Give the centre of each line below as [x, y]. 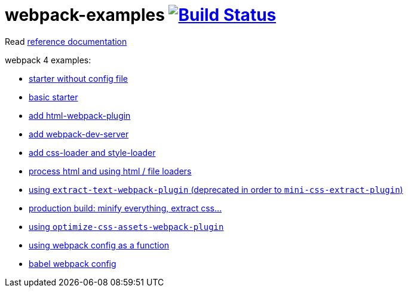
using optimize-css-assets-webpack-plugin [126, 226]
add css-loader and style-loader [92, 152]
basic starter [53, 97]
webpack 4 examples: [48, 60]
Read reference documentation [66, 41]
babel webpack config [73, 263]
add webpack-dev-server [79, 134]
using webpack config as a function [99, 245]
